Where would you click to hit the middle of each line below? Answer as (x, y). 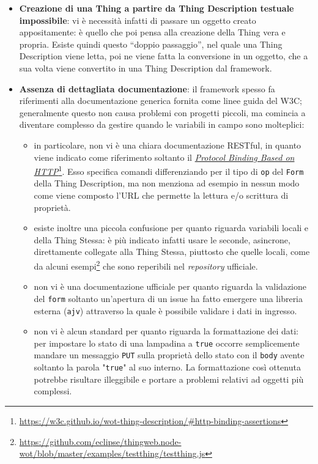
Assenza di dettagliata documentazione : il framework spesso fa (147, 88)
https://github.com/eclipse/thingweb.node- (100, 441)
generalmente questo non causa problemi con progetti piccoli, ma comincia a (162, 112)
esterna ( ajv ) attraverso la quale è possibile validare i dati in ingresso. (165, 310)
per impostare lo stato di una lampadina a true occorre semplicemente (167, 343)
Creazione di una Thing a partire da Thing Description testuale (157, 8)
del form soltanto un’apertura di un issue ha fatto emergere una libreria (168, 298)
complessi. (53, 391)
